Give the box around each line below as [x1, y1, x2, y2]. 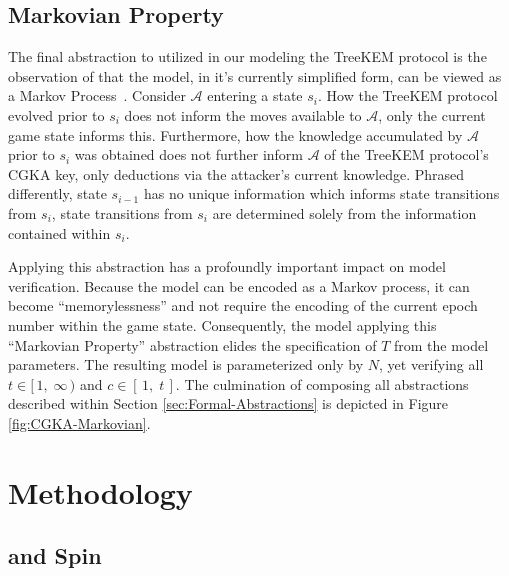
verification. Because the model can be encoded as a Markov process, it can [8, 275, 470, 296]
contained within [8, 222, 111, 243]
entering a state [207, 85, 303, 106]
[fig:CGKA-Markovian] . [8, 412, 151, 433]
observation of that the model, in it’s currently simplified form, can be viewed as [8, 65, 502, 86]
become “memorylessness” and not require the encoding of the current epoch [8, 295, 478, 316]
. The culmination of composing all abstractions [175, 373, 469, 394]
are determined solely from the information [212, 202, 477, 223]
